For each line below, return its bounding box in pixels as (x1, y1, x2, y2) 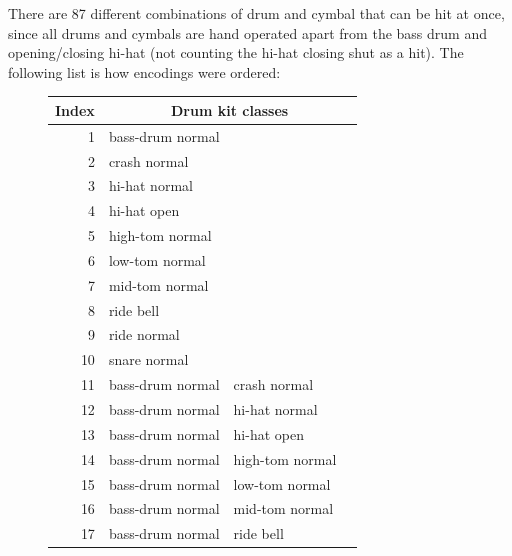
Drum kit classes (170, 99, 289, 120)
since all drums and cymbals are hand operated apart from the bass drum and (8, 22, 487, 43)
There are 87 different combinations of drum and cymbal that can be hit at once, (8, 3, 505, 23)
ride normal (108, 324, 180, 345)
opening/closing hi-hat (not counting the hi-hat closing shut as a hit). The (8, 42, 464, 63)
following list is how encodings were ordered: (8, 61, 281, 82)
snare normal (108, 349, 189, 370)
